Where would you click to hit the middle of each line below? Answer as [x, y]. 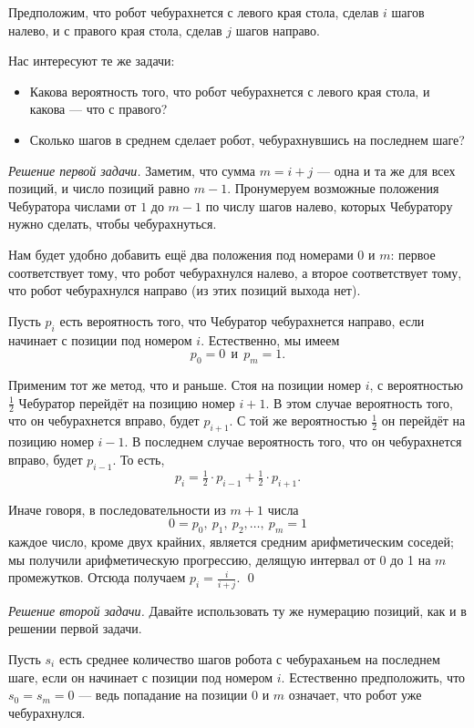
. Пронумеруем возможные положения [333, 188]
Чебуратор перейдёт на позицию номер [127, 402]
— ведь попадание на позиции [163, 695]
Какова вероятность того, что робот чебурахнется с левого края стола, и [230, 91]
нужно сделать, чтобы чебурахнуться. [113, 224]
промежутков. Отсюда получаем [97, 577]
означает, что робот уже [355, 695]
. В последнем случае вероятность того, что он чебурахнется [293, 441]
